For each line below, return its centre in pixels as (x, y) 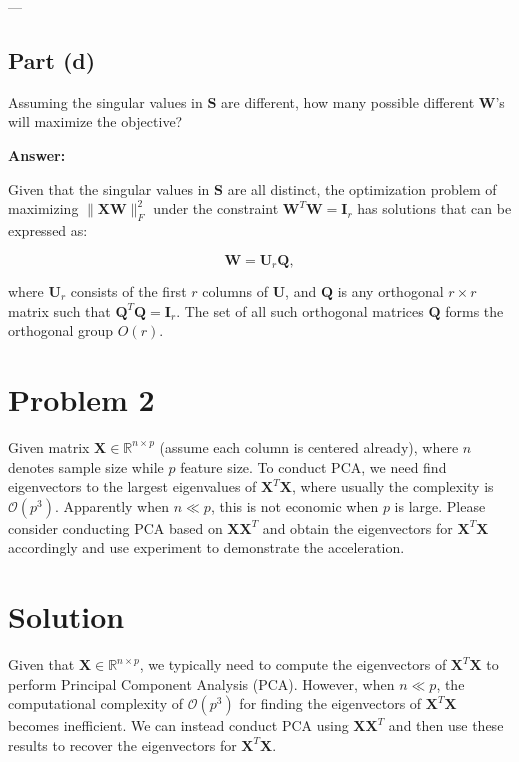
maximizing (43, 208)
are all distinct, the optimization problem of (362, 188)
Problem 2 (81, 398)
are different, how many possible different (348, 101)
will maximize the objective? (95, 121)
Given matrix (49, 446)
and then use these (446, 725)
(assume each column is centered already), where (309, 446)
